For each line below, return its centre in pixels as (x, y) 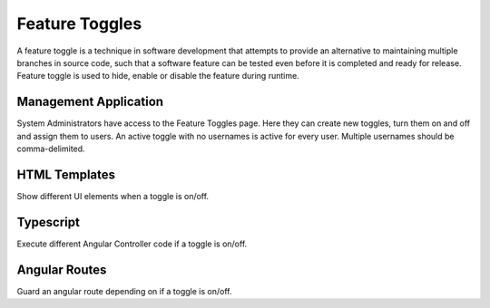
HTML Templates (66, 174)
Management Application (90, 102)
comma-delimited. (51, 149)
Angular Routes (62, 269)
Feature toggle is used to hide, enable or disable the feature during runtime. (158, 76)
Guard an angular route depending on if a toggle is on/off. (124, 291)
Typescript (49, 222)
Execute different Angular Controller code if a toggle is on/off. (132, 244)
